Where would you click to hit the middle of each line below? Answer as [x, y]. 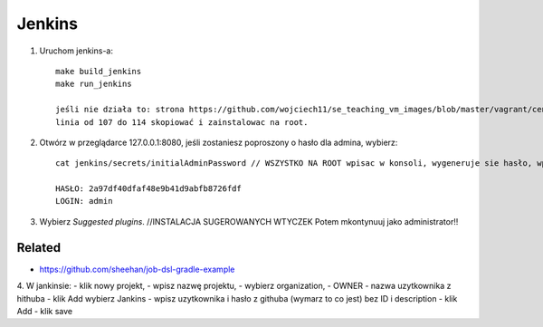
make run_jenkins [94, 84]
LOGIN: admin [84, 201]
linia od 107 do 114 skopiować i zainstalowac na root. [182, 122]
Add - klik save [45, 311]
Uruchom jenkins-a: [76, 51]
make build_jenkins [99, 71]
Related [39, 248]
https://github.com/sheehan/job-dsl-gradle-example [137, 269]
